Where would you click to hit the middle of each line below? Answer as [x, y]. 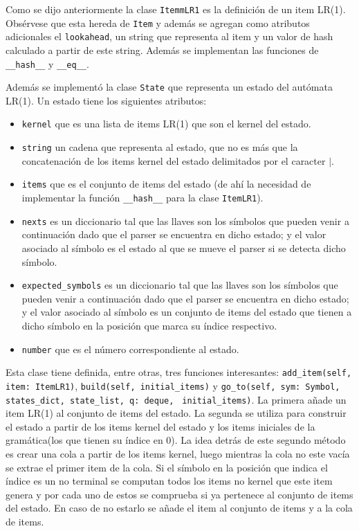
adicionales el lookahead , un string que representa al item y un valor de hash [169, 36]
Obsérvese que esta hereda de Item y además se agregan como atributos [158, 22]
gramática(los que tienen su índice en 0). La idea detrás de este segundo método [176, 440]
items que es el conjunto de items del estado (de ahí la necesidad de [166, 184]
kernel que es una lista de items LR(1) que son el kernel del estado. [166, 124]
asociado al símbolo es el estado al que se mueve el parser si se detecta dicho [184, 247]
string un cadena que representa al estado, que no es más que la [160, 147]
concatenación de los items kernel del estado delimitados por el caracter [174, 160]
